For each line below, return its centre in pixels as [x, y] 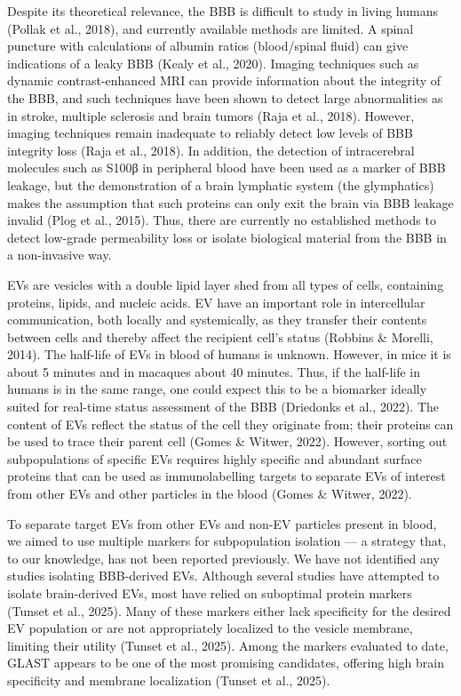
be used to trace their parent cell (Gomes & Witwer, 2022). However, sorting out [227, 441]
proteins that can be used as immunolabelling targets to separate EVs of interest [227, 476]
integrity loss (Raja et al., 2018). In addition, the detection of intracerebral [211, 150]
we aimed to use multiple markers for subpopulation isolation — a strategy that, [227, 541]
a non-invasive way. [60, 255]
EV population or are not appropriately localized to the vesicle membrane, [210, 628]
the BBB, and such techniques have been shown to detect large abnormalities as [225, 97]
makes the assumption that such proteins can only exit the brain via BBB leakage [230, 202]
